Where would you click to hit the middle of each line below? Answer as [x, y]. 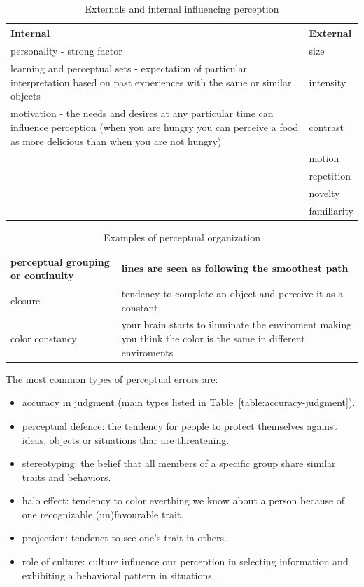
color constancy [44, 338]
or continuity [42, 275]
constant [140, 307]
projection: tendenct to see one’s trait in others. [124, 538]
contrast [327, 127]
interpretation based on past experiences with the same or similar [151, 82]
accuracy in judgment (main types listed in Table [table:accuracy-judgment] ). [189, 402]
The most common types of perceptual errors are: [112, 378]
